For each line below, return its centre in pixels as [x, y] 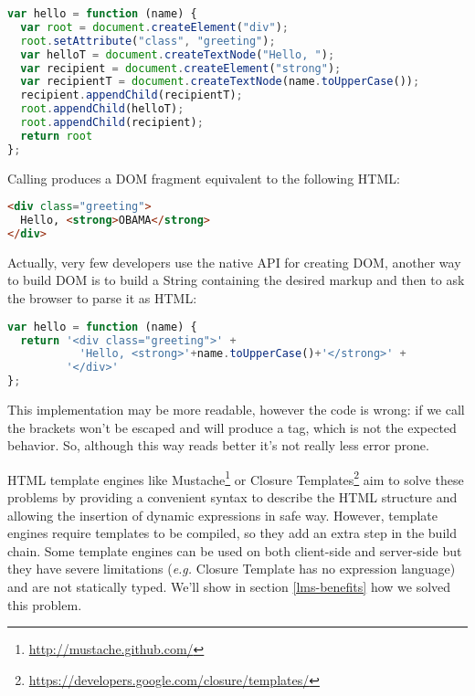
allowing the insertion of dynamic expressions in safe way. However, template [223, 515]
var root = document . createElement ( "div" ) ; [154, 27]
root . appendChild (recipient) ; [112, 122]
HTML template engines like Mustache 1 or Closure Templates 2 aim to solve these [236, 478]
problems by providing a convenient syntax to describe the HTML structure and [232, 497]
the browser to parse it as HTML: [102, 298]
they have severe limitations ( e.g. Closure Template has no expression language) [232, 569]
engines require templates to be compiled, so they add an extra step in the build [232, 533]
